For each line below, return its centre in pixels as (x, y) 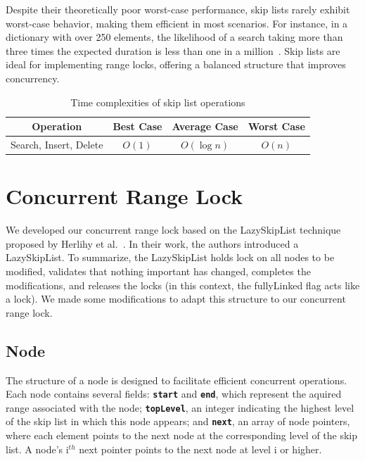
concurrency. (33, 78)
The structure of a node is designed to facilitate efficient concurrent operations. (177, 380)
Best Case (137, 126)
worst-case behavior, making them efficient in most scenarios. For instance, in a (177, 23)
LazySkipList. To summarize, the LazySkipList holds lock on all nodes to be (170, 257)
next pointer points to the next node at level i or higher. (200, 449)
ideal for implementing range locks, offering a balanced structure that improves (176, 64)
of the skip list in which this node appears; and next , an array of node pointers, (178, 421)
